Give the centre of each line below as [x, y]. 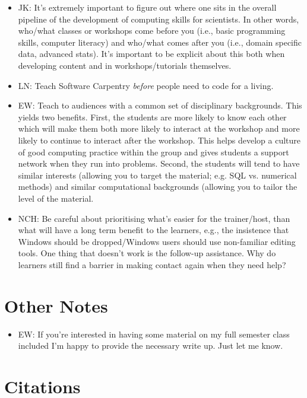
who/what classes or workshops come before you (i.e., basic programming [152, 31]
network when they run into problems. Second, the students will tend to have [159, 163]
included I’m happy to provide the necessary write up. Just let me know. [151, 346]
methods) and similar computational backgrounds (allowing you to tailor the [158, 187]
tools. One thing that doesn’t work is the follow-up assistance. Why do [147, 253]
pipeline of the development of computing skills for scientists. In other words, [159, 19]
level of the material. [56, 198]
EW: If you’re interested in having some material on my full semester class [154, 334]
